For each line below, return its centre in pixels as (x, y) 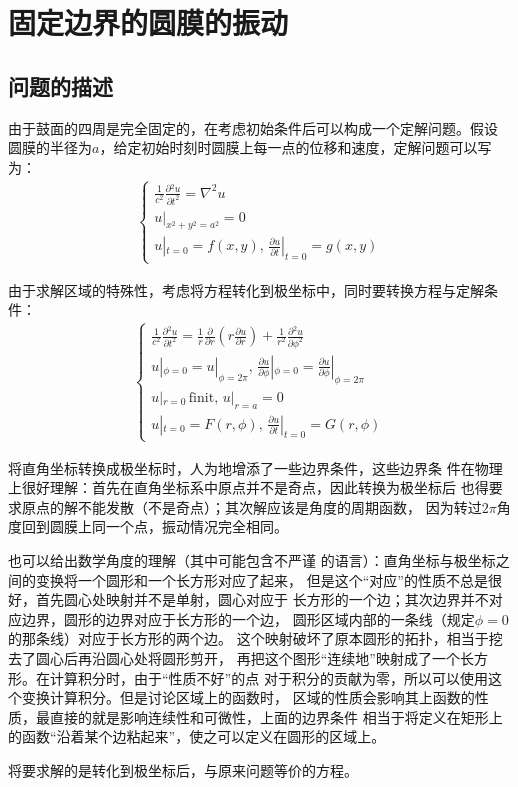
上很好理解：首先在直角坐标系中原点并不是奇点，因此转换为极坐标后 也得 (248, 487)
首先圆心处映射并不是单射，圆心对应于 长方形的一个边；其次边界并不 (262, 599)
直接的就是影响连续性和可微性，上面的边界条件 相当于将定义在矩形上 (276, 716)
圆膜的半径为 (50, 147)
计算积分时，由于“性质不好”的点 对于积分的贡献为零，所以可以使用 (268, 677)
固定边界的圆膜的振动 (148, 22)
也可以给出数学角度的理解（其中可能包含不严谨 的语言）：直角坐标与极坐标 (252, 560)
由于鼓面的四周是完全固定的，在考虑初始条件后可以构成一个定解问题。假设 (253, 127)
